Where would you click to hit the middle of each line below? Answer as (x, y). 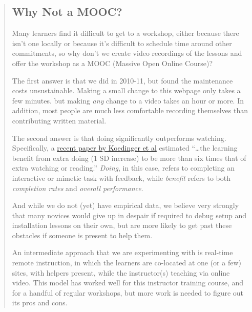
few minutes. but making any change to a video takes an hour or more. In (128, 100)
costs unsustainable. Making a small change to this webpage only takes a (126, 90)
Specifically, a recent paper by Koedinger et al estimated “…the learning (125, 148)
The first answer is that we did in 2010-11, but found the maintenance (122, 80)
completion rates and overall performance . (78, 188)
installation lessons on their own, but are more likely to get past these (122, 225)
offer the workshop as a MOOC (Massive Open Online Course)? (112, 63)
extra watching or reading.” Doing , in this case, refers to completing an (123, 168)
